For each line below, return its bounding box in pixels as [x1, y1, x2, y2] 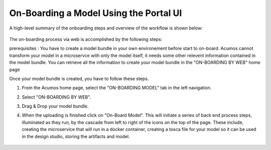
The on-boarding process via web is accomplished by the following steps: [9, 36, 163, 42]
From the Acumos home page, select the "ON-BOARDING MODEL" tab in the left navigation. [22, 85, 212, 91]
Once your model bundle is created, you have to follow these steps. [9, 75, 149, 81]
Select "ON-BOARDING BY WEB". [22, 94, 91, 100]
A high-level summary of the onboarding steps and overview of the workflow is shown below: [9, 25, 203, 31]
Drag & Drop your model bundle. [22, 103, 89, 109]
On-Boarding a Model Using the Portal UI [9, 7, 182, 18]
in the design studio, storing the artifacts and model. [22, 133, 130, 139]
